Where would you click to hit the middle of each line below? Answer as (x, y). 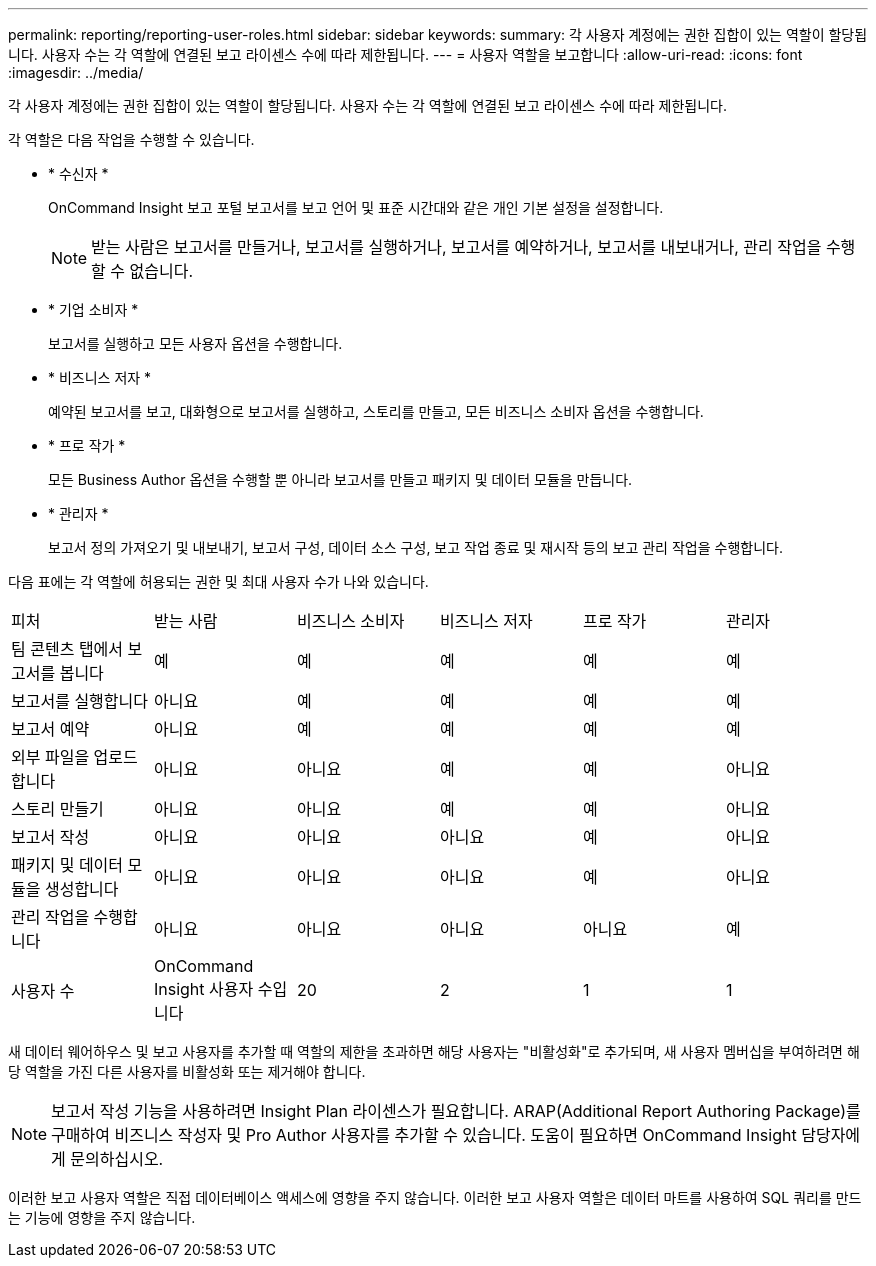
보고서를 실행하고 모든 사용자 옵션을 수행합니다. (195, 343)
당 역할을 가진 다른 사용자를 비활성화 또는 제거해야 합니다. (187, 1071)
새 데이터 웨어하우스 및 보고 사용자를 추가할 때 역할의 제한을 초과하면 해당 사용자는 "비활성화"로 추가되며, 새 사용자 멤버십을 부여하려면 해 (434, 1051)
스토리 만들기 (57, 809)
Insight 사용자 (203, 989)
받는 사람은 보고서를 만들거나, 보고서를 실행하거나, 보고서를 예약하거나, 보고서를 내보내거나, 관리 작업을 (456, 247)
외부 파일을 (50, 757)
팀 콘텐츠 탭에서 (67, 649)
